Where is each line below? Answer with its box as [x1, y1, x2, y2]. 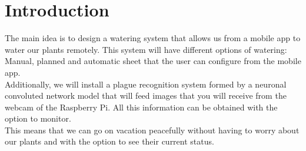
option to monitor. [5, 112, 71, 125]
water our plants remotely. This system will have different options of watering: [5, 43, 287, 55]
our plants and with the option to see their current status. [5, 135, 214, 147]
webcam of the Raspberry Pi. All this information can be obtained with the [5, 100, 278, 113]
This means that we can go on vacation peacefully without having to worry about [5, 123, 300, 136]
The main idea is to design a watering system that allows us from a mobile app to [5, 32, 301, 44]
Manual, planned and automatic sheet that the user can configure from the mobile [5, 55, 301, 67]
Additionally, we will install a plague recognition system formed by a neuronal [5, 78, 287, 90]
